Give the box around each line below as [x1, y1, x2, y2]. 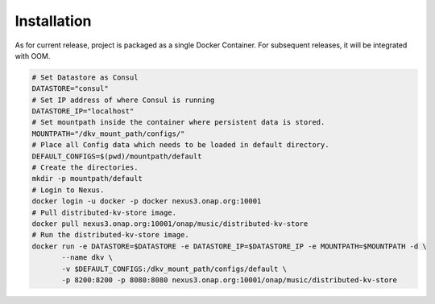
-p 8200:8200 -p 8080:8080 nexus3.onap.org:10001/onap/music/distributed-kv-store [61, 275, 398, 285]
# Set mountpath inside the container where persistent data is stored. [31, 117, 325, 127]
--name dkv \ [61, 253, 113, 262]
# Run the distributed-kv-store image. [31, 230, 189, 240]
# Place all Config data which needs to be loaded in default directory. [31, 141, 329, 150]
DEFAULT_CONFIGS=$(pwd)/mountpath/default [31, 151, 202, 161]
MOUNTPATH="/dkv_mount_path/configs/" [31, 129, 185, 138]
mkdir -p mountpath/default [31, 174, 143, 183]
